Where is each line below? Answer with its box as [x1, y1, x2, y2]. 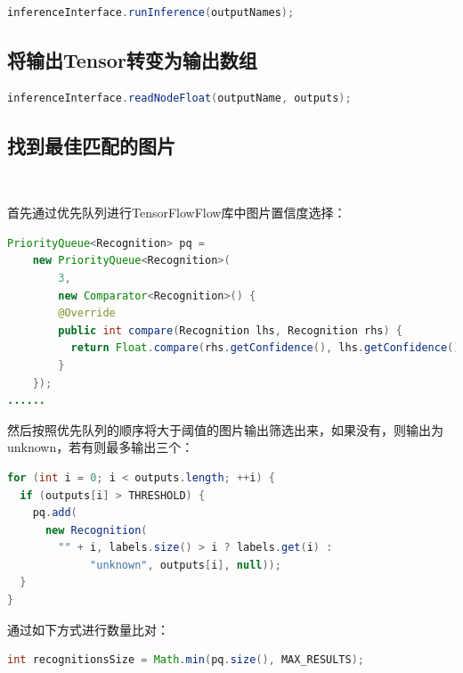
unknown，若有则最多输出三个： [7, 438, 194, 456]
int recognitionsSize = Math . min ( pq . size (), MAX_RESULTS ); [7, 653, 365, 667]
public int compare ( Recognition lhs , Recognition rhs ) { [58, 324, 402, 337]
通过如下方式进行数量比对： [7, 620, 169, 638]
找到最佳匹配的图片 [7, 131, 175, 159]
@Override [58, 307, 116, 320]
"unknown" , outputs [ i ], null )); [90, 558, 281, 571]
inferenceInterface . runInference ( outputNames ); [7, 6, 295, 19]
